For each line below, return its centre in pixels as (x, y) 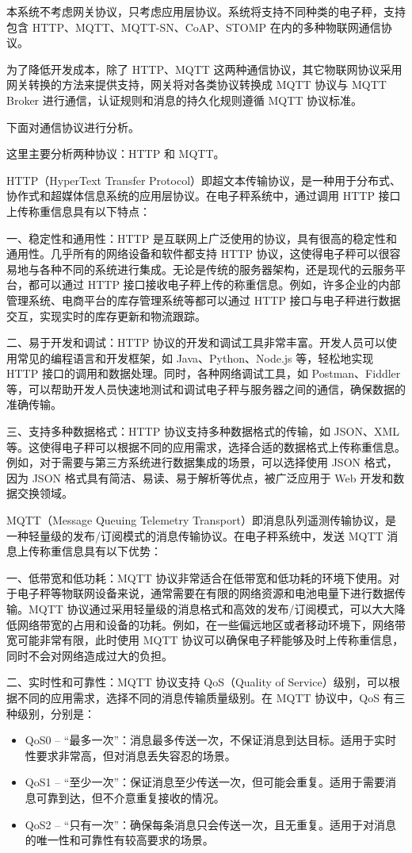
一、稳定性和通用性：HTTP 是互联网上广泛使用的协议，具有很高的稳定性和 (202, 238)
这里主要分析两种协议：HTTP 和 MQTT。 (116, 154)
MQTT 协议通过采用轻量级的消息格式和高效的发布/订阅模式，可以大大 (211, 609)
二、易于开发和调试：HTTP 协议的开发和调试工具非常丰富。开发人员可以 (196, 342)
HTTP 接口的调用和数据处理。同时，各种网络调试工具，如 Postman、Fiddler (204, 373)
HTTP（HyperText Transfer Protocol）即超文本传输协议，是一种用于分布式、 (204, 180)
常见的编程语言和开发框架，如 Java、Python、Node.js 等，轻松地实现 (195, 357)
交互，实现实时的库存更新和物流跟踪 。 (106, 315)
